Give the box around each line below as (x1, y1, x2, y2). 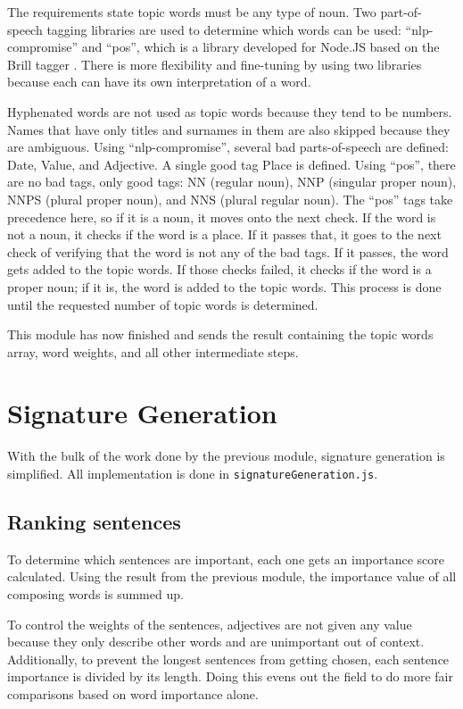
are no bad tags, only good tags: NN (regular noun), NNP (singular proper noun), (7, 172, 457, 191)
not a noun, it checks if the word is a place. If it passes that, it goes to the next (7, 225, 442, 244)
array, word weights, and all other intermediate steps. (7, 342, 299, 361)
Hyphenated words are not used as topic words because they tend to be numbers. (7, 102, 452, 121)
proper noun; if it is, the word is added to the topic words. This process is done (7, 277, 442, 296)
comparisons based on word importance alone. (7, 685, 259, 704)
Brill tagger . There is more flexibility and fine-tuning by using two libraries (7, 54, 422, 73)
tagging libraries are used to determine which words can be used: (46, 20, 401, 38)
